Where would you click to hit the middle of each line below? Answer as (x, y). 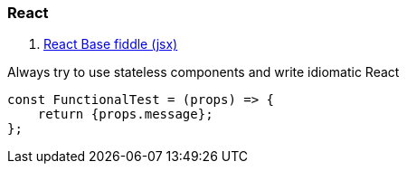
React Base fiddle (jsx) (111, 44)
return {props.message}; (125, 114)
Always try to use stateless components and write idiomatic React (203, 72)
